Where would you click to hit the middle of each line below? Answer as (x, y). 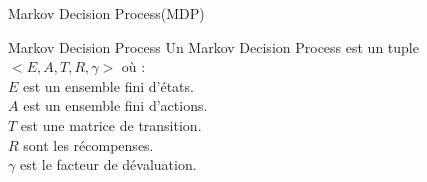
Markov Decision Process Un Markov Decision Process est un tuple (213, 46)
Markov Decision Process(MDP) (106, 13)
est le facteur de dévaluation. (108, 164)
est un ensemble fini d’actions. (115, 105)
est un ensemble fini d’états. (108, 85)
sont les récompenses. (88, 144)
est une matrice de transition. (111, 124)
